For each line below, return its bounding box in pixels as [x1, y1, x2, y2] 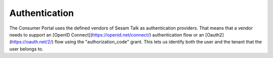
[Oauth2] [205, 31, 224, 37]
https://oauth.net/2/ [11, 39, 52, 45]
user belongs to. [9, 45, 43, 52]
